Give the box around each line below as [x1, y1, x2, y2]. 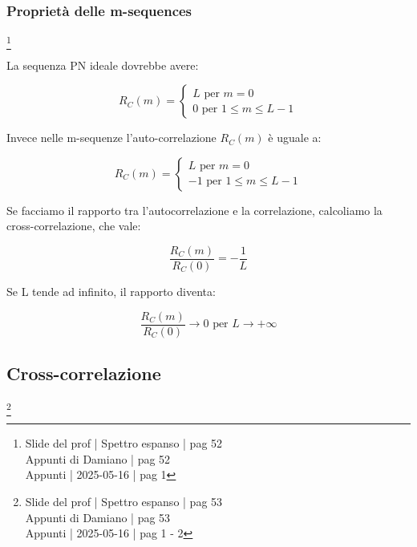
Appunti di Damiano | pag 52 [25, 450, 171, 467]
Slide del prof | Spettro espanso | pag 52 [25, 435, 223, 452]
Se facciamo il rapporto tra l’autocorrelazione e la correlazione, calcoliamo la [6, 201, 383, 218]
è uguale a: [268, 129, 322, 146]
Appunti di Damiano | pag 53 [25, 509, 171, 525]
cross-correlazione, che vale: [6, 217, 141, 234]
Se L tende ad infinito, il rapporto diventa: [6, 282, 216, 299]
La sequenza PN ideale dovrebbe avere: [6, 56, 199, 73]
